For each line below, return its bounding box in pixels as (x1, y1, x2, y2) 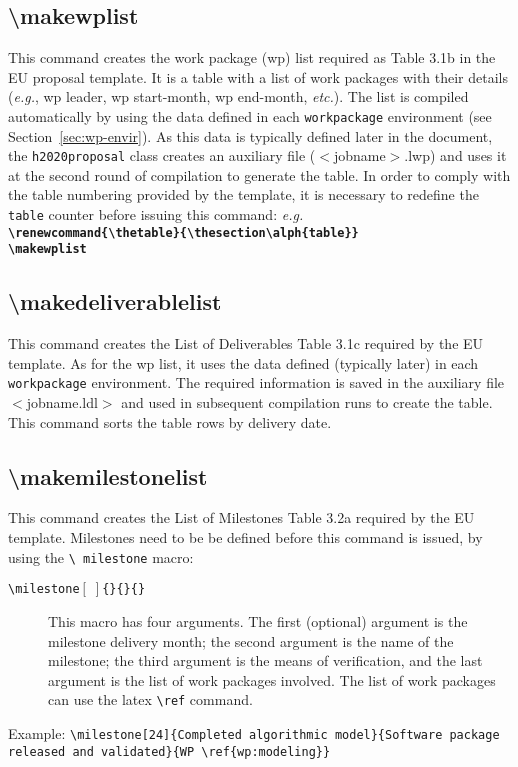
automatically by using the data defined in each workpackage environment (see (8, 105, 492, 126)
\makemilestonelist (8, 460, 208, 491)
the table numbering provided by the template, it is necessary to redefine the (8, 184, 479, 205)
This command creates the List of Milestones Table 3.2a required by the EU (8, 507, 475, 528)
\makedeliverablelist (8, 286, 222, 317)
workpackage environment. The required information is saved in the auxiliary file (8, 372, 505, 393)
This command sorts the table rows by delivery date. (8, 411, 332, 432)
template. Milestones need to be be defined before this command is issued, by (8, 527, 483, 548)
